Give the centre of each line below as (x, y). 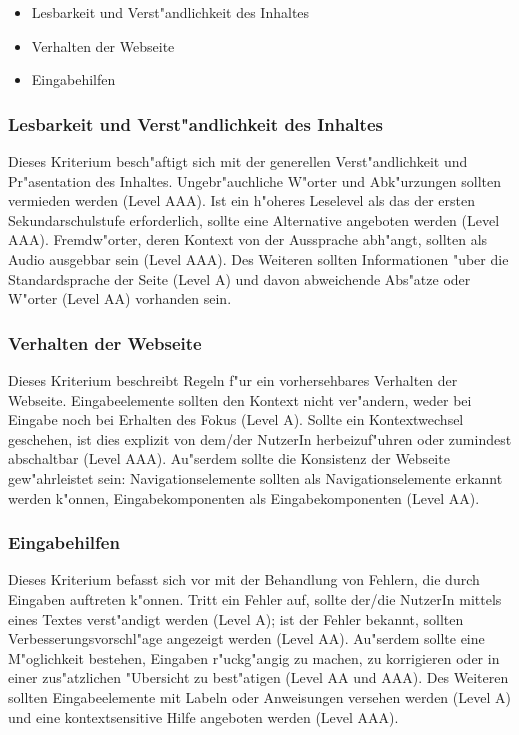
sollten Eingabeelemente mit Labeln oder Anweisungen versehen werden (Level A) (259, 696)
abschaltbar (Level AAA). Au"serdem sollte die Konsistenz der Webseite (229, 458)
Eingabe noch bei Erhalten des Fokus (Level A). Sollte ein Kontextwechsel (236, 419)
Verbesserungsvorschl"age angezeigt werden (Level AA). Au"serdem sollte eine (246, 638)
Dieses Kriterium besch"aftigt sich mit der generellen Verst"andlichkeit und (238, 161)
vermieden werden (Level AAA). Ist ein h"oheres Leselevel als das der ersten (242, 200)
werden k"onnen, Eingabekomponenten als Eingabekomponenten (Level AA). (244, 497)
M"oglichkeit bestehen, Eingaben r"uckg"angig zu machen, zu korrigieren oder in (254, 657)
